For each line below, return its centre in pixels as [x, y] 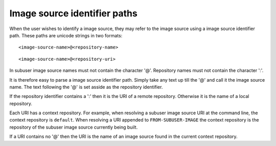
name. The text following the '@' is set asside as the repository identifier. [86, 87]
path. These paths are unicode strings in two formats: [66, 35]
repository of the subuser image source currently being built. [74, 127]
